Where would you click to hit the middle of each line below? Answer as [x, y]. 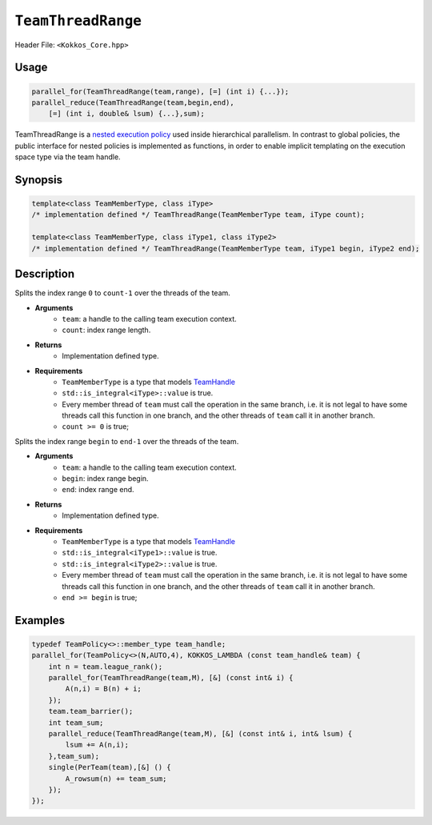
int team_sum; [76, 723]
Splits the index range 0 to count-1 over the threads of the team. [123, 293]
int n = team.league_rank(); [106, 667]
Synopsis [39, 180]
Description [45, 274]
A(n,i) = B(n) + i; [103, 689]
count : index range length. [106, 330]
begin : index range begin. [105, 479]
